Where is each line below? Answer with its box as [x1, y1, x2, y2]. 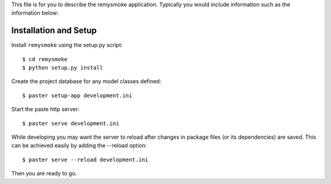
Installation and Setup [11, 25, 97, 36]
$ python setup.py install [22, 64, 104, 72]
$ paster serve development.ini [22, 120, 120, 127]
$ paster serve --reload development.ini [22, 156, 148, 163]
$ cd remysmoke [22, 56, 68, 62]
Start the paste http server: [11, 106, 80, 113]
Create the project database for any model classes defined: [11, 78, 162, 85]
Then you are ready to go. [11, 170, 77, 177]
